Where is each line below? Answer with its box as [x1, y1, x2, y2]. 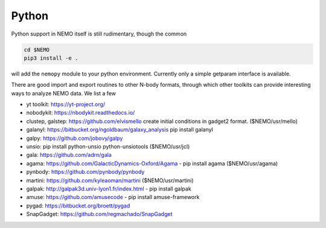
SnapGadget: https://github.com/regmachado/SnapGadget [26, 211, 173, 218]
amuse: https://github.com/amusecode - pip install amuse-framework [26, 194, 200, 201]
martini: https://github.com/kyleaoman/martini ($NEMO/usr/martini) [26, 177, 194, 184]
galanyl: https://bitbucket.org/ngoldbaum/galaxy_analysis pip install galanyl [26, 126, 214, 133]
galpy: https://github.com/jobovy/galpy [26, 135, 123, 142]
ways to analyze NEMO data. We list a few [11, 89, 117, 97]
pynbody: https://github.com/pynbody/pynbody [26, 168, 145, 176]
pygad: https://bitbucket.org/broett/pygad [26, 202, 130, 209]
